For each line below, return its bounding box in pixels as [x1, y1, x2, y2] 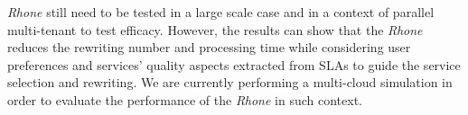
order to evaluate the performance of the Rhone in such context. [7, 90, 362, 109]
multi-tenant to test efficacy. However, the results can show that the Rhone [7, 20, 423, 39]
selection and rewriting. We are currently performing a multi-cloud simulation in [7, 73, 453, 92]
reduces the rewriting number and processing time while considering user [7, 38, 411, 57]
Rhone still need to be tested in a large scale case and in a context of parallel [7, 3, 435, 21]
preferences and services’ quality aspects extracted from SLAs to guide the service [7, 55, 461, 74]
